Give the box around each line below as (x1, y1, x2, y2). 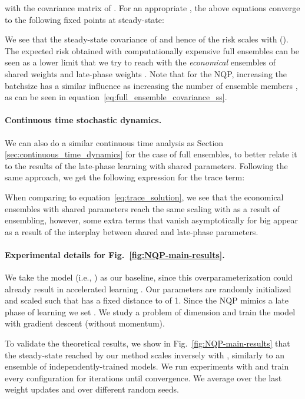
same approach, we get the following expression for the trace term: (5, 171, 245, 183)
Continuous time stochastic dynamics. (5, 114, 162, 126)
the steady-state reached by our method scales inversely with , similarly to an (5, 348, 285, 361)
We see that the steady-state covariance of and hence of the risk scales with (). (5, 33, 289, 45)
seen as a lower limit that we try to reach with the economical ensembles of (5, 56, 276, 68)
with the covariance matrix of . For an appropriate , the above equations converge (5, 2, 300, 14)
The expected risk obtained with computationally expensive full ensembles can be (5, 44, 300, 57)
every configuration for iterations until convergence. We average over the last (5, 371, 282, 384)
